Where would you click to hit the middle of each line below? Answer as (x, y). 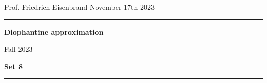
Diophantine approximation (54, 32)
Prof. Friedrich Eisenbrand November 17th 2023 (79, 7)
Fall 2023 (18, 49)
